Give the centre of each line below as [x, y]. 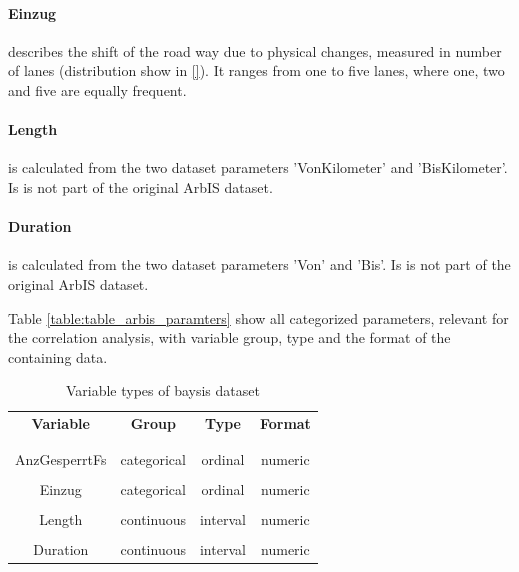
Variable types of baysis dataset [162, 390]
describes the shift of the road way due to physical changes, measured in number [255, 50]
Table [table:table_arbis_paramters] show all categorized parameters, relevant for [258, 317]
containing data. [58, 356]
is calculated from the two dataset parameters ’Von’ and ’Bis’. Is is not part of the [259, 264]
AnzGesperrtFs [61, 458]
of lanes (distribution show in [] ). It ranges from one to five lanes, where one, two [256, 70]
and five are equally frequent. [97, 89]
